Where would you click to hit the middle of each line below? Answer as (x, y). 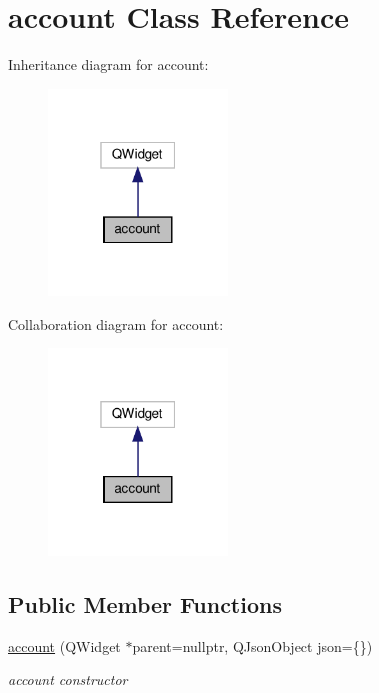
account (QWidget (64, 645)
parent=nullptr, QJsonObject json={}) (252, 645)
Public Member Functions (145, 603)
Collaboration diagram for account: (116, 323)
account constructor (68, 679)
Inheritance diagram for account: (108, 64)
